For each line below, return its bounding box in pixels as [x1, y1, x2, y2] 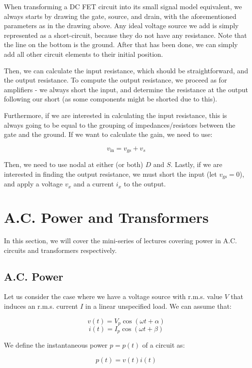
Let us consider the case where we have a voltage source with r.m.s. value [4, 291, 222, 301]
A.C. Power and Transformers [4, 207, 209, 227]
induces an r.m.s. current [4, 301, 78, 311]
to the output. [123, 179, 166, 189]
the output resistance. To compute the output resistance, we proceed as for [4, 75, 227, 85]
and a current [73, 179, 114, 189]
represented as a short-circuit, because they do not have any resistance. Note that [4, 30, 247, 40]
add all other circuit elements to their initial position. [4, 49, 163, 59]
